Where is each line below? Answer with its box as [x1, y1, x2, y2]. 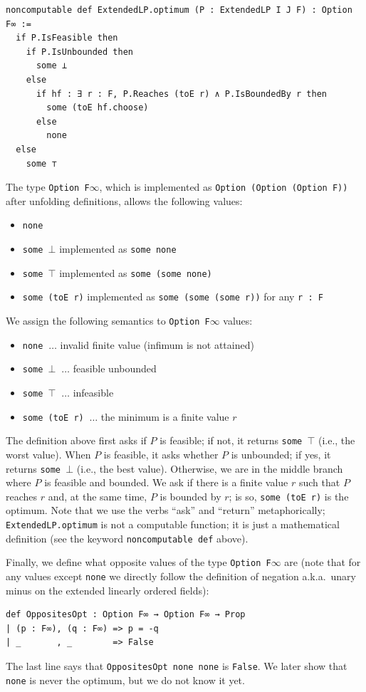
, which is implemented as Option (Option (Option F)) [99, 179, 348, 194]
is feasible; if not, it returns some [160, 433, 303, 448]
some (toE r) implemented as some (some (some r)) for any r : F [22, 289, 323, 304]
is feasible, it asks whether [103, 446, 219, 461]
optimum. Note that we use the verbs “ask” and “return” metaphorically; [6, 503, 325, 518]
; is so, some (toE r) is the [229, 488, 349, 503]
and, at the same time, [48, 488, 147, 503]
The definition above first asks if [6, 433, 147, 448]
